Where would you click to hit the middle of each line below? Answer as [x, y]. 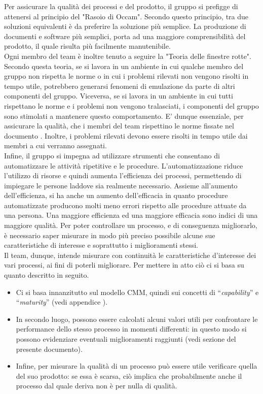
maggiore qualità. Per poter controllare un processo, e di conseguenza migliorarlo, [131, 225]
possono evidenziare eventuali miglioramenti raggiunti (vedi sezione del [126, 339]
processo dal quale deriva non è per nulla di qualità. [97, 386]
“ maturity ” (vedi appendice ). [62, 302]
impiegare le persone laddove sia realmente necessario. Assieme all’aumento [121, 185]
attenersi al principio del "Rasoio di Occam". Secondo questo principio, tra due [126, 16]
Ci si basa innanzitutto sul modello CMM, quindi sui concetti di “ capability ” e [137, 292]
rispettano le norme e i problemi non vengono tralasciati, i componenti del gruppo [131, 105]
